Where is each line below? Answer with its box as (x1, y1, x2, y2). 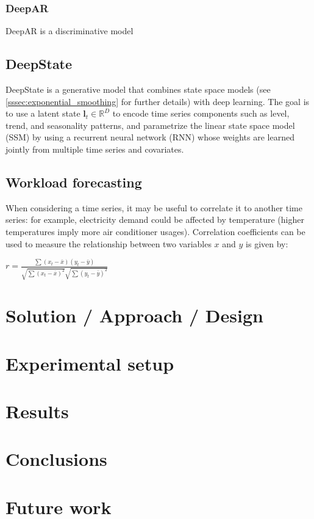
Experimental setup (5, 350, 174, 376)
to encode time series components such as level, (112, 107, 290, 120)
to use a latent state (5, 107, 80, 120)
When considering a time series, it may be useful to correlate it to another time (5, 201, 302, 214)
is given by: (246, 237, 288, 250)
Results (5, 399, 69, 424)
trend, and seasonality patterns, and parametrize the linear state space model (5, 118, 295, 131)
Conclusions (5, 446, 107, 471)
